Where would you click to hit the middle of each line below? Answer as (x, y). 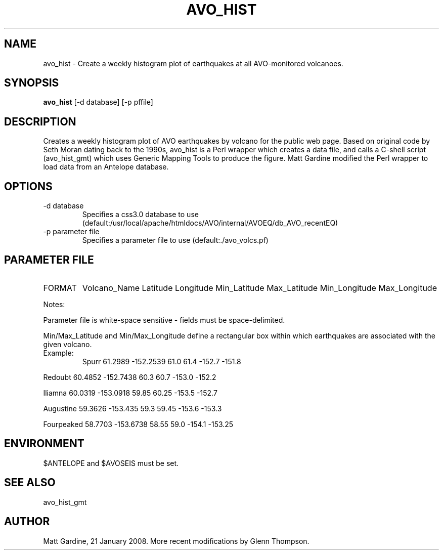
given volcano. (68, 344)
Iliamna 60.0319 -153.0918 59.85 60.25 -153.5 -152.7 (130, 393)
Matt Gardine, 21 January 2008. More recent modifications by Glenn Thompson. (176, 541)
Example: (58, 353)
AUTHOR (27, 522)
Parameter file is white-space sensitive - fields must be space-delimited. (164, 320)
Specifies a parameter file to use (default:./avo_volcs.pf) (175, 240)
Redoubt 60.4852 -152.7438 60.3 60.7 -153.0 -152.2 (130, 377)
